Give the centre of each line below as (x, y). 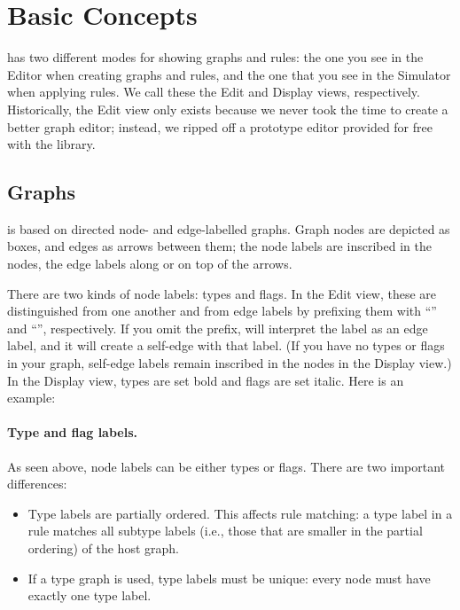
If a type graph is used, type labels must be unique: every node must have (229, 578)
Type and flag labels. (72, 432)
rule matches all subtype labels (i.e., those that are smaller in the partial (225, 531)
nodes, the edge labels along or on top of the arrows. (150, 264)
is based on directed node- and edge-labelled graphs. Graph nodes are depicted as (229, 228)
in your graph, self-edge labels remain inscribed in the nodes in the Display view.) (230, 363)
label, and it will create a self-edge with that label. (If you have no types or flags (226, 345)
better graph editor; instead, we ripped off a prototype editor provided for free (220, 126)
